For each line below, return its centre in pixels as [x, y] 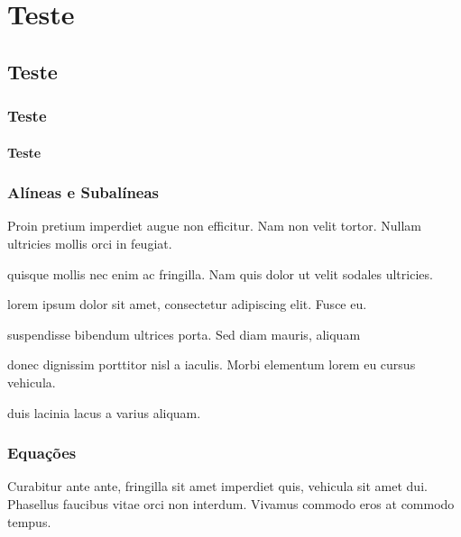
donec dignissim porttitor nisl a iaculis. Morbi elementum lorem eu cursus [212, 364]
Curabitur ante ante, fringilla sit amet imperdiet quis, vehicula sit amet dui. [217, 486]
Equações [42, 453]
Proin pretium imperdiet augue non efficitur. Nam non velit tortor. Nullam [214, 226]
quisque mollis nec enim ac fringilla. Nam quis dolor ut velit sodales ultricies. [220, 273]
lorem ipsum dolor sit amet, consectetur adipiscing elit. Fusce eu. [187, 304]
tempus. [29, 521]
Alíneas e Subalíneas [83, 192]
